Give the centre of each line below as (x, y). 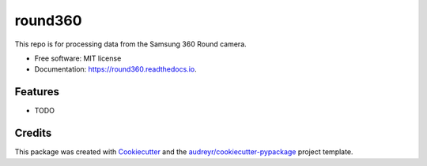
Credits (33, 133)
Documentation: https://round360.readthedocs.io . (115, 69)
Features (37, 92)
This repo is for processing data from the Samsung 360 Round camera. (130, 44)
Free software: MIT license (78, 58)
